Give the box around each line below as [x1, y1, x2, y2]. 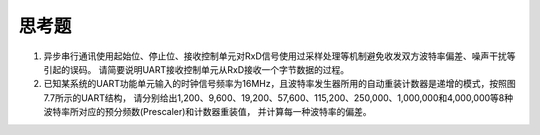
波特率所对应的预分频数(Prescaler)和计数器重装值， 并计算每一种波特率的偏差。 [43, 106, 372, 118]
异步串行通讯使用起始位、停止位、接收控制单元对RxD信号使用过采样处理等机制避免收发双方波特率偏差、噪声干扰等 [43, 50, 516, 62]
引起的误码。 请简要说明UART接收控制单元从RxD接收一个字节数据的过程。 [43, 63, 350, 75]
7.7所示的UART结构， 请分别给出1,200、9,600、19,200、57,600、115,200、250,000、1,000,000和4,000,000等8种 [43, 91, 514, 104]
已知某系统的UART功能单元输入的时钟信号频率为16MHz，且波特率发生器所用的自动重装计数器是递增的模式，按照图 [43, 78, 517, 90]
